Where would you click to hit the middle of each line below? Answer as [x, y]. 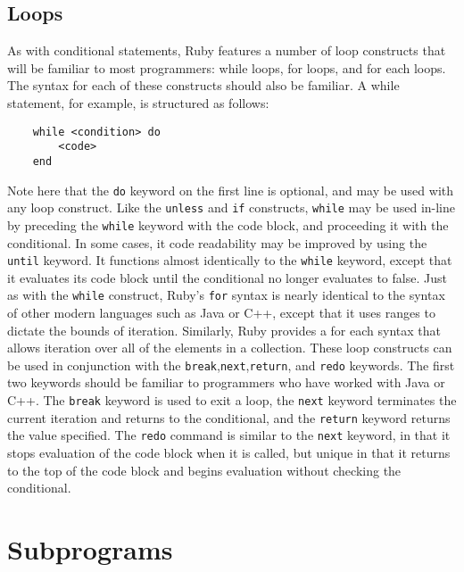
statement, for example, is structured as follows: [138, 102]
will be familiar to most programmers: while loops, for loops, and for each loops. [227, 67]
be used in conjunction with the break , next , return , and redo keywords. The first [231, 365]
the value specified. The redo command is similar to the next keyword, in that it [229, 435]
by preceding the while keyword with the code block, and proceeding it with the [228, 224]
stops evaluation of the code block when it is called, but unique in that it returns [229, 453]
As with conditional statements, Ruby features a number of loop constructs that [227, 50]
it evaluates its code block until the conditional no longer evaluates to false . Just [227, 277]
